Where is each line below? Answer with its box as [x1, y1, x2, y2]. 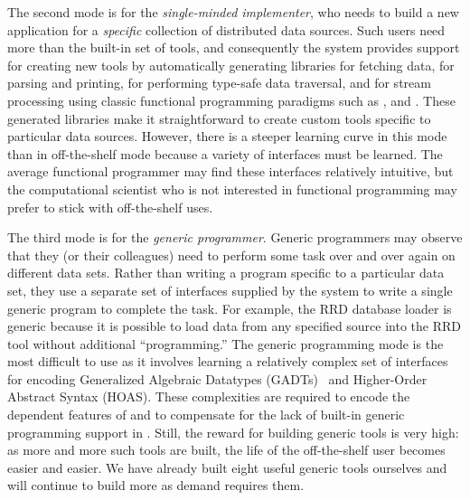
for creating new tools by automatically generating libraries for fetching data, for [7, 55, 455, 74]
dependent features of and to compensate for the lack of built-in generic [7, 405, 405, 424]
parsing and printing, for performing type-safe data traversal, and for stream [7, 73, 431, 92]
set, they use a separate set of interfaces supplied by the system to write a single [7, 280, 453, 299]
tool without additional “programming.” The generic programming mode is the [7, 334, 444, 353]
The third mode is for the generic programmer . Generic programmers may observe [7, 228, 463, 247]
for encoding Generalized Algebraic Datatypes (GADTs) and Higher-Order [7, 369, 428, 388]
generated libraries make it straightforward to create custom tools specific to [7, 108, 431, 127]
